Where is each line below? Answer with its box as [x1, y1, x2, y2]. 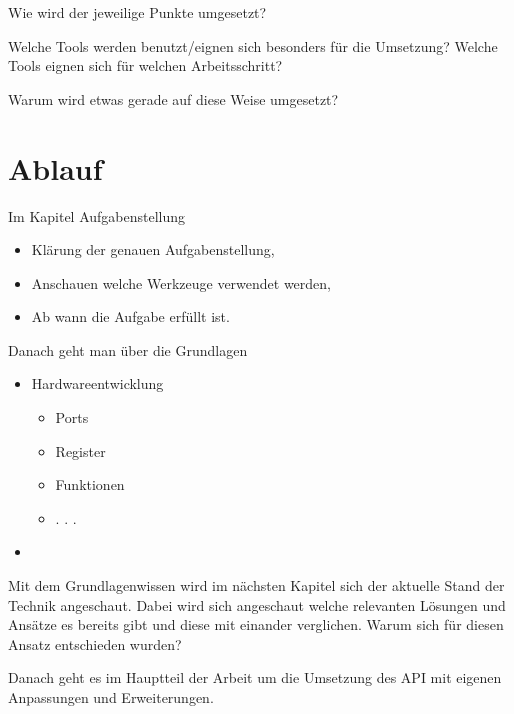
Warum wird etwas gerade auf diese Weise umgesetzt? [8, 88, 339, 109]
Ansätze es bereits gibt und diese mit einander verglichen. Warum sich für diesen [8, 614, 504, 635]
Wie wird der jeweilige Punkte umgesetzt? [8, 2, 267, 22]
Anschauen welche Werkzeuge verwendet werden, [31, 272, 332, 293]
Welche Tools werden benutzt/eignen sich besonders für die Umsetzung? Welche [8, 35, 498, 56]
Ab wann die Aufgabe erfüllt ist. [31, 306, 230, 327]
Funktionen [55, 474, 125, 495]
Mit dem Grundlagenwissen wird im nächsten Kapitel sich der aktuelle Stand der [8, 575, 505, 596]
